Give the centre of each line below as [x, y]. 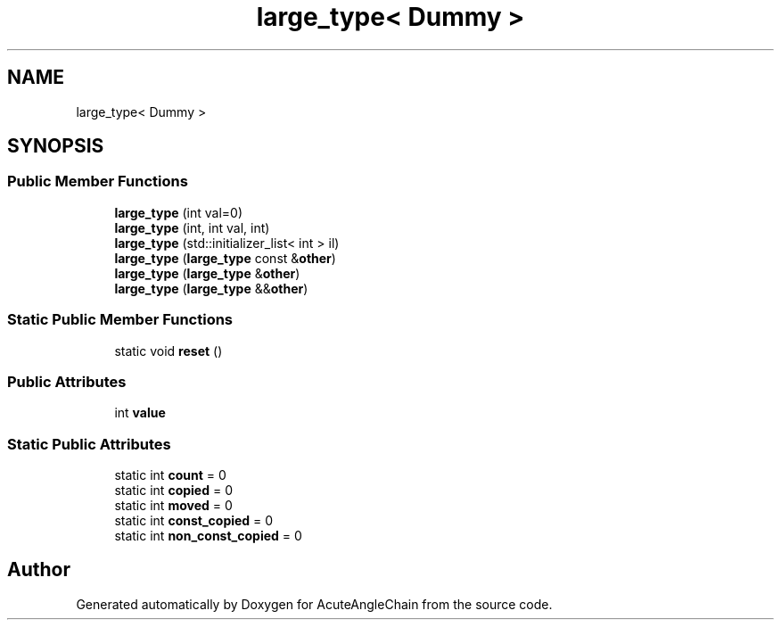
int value [140, 413]
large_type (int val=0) [179, 212]
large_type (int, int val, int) [192, 227]
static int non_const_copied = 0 [208, 536]
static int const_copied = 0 [194, 521]
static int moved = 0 [173, 506]
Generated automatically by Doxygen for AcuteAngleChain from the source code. [314, 604]
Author [39, 570]
